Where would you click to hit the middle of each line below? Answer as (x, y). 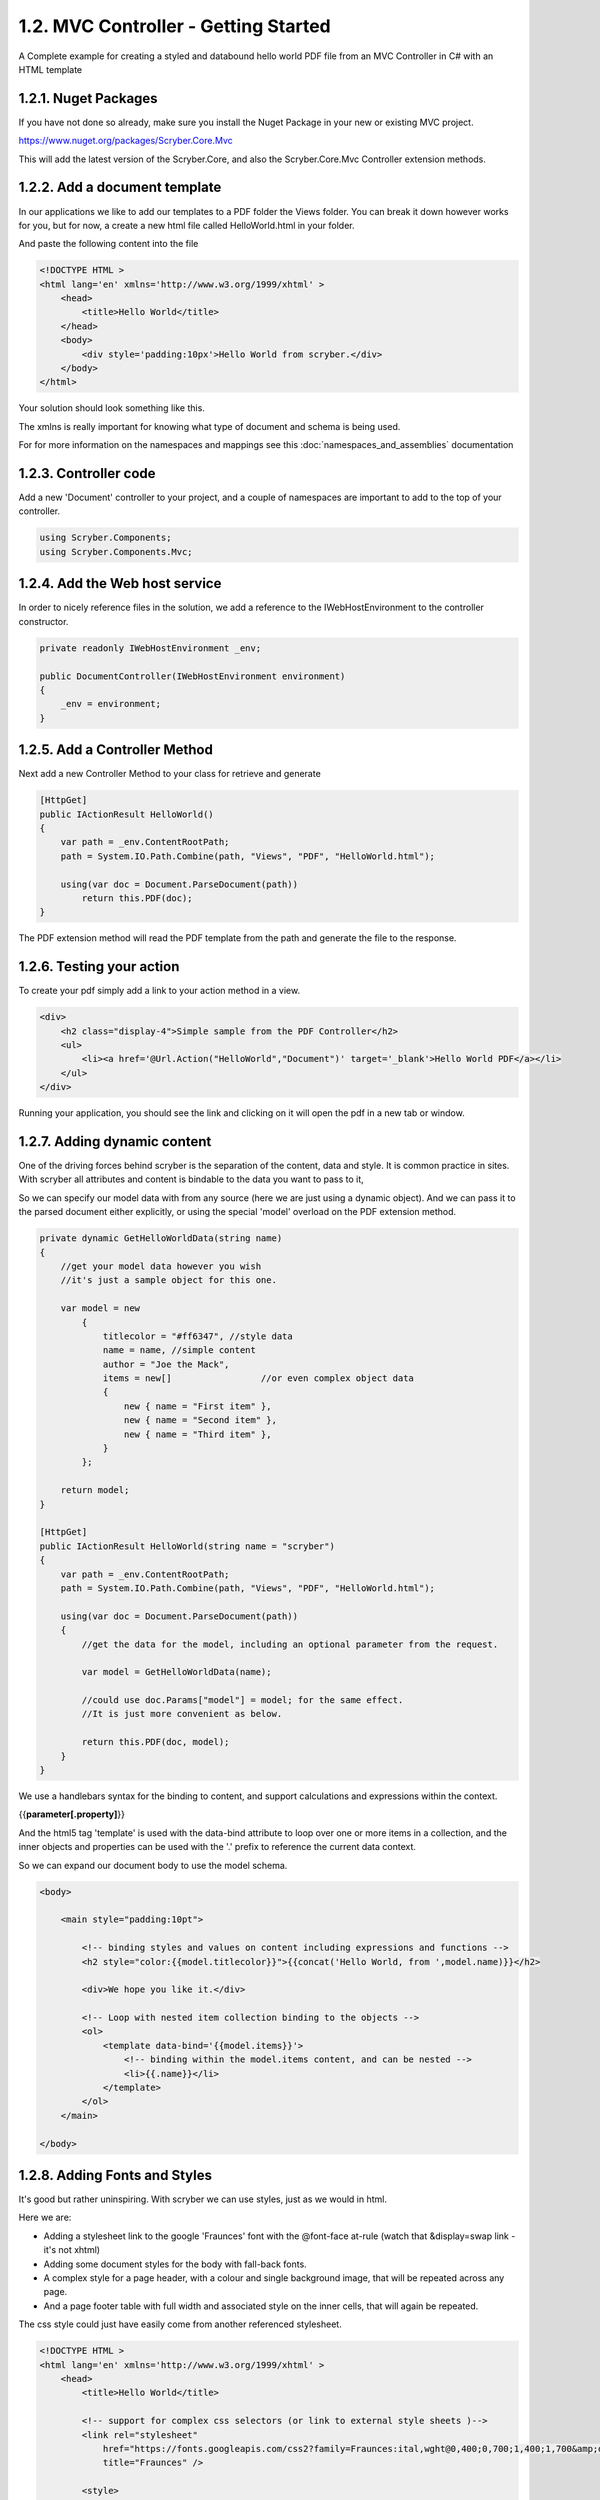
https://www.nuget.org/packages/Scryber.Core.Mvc (126, 141)
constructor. (43, 621)
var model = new (100, 1308)
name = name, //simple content (179, 1350)
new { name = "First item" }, (197, 1406)
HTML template (50, 69)
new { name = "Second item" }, (200, 1420)
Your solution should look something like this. (111, 408)
